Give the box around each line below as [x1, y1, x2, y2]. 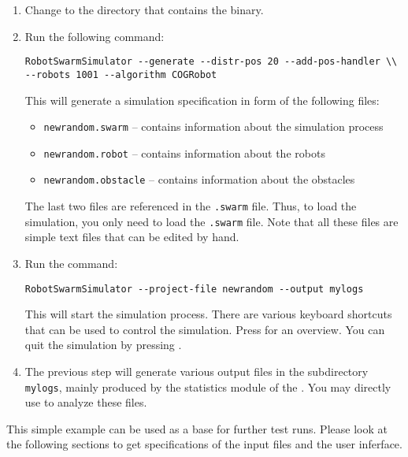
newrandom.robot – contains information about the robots [43, 144, 325, 161]
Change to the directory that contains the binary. [24, 2, 264, 17]
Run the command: [24, 255, 118, 271]
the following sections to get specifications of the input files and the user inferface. [6, 436, 402, 452]
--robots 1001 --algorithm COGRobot [24, 69, 217, 80]
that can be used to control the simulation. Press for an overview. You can [24, 321, 385, 337]
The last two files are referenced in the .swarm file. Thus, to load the [24, 198, 357, 214]
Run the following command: [24, 28, 165, 44]
